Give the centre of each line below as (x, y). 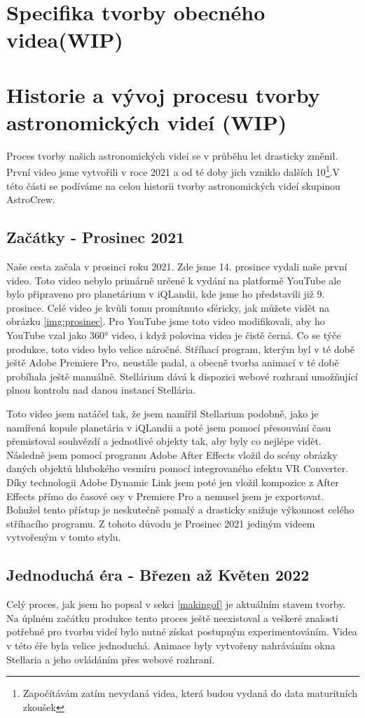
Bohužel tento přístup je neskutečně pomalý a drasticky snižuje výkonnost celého (180, 510)
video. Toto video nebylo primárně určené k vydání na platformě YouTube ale (174, 280)
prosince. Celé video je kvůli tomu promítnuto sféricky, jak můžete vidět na (168, 307)
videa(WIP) (65, 40)
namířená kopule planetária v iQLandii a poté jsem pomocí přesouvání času (169, 427)
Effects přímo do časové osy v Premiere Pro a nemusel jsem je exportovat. (165, 496)
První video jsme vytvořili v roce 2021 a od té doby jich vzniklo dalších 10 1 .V (173, 171)
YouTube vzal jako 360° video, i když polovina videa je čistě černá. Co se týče (174, 335)
